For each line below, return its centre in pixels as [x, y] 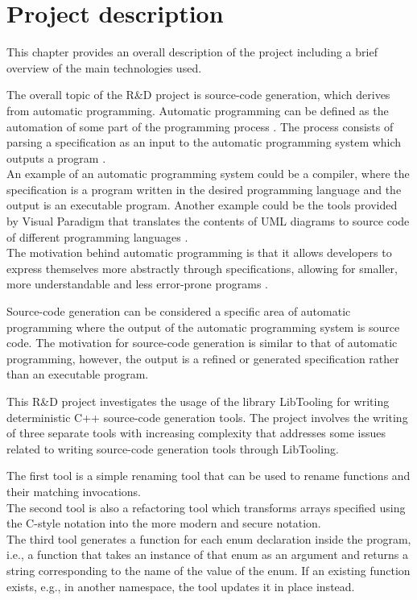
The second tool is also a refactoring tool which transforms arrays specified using [206, 507]
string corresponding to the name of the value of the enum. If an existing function [208, 570]
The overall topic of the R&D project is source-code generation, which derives [198, 95]
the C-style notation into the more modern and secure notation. [164, 523]
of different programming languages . [97, 236]
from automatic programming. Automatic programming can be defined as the [198, 110]
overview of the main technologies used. [104, 67]
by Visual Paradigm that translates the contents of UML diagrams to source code [208, 221]
